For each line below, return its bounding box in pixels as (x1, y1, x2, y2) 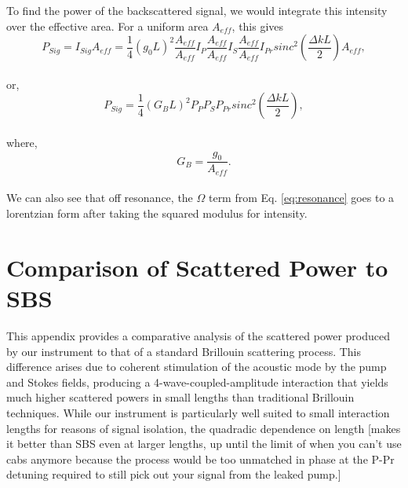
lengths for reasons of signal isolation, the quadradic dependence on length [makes (6, 420, 401, 436)
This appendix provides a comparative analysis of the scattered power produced (6, 327, 391, 343)
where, (6, 134, 38, 150)
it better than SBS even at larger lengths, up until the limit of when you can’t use (6, 435, 402, 452)
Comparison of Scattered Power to (6, 251, 388, 283)
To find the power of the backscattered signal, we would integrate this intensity (6, 2, 388, 18)
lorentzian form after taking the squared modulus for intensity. (6, 205, 308, 222)
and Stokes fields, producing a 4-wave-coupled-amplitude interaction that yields (6, 373, 388, 390)
